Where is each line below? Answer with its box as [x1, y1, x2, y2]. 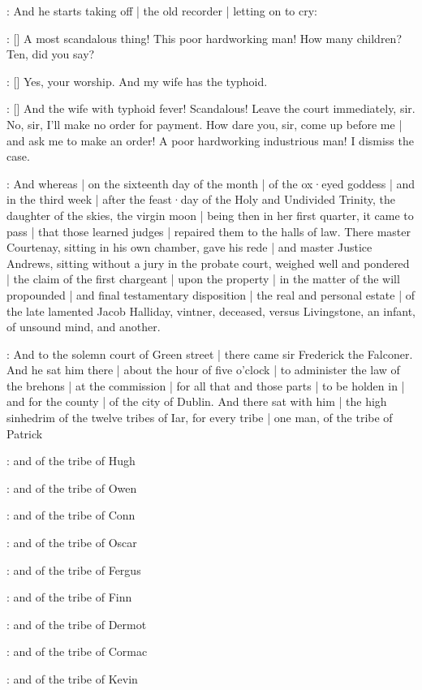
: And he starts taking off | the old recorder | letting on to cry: [6, 2, 318, 19]
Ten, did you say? [6, 45, 95, 63]
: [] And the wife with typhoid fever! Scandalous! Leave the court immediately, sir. [6, 100, 416, 117]
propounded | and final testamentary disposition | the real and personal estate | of [6, 286, 416, 303]
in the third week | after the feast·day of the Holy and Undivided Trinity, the [6, 191, 395, 208]
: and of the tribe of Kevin [6, 671, 138, 687]
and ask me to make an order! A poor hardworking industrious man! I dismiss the [6, 132, 414, 149]
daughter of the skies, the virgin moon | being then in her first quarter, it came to [6, 206, 414, 223]
